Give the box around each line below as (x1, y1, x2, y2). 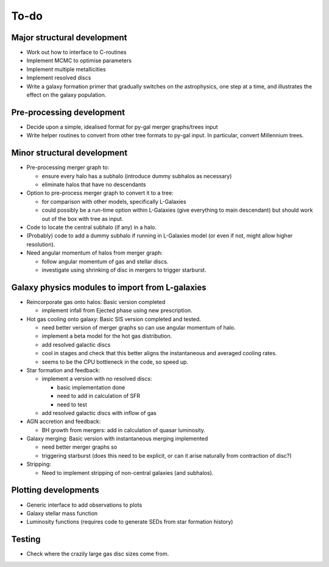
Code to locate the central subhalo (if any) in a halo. (26, 223, 157, 231)
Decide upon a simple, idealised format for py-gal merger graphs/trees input (26, 123, 218, 131)
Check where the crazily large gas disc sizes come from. (26, 550, 169, 558)
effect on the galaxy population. (26, 92, 107, 99)
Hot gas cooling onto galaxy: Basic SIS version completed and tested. (26, 315, 201, 323)
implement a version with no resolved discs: (41, 375, 152, 383)
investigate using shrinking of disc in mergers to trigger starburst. (41, 266, 207, 273)
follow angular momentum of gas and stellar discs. (41, 258, 169, 265)
